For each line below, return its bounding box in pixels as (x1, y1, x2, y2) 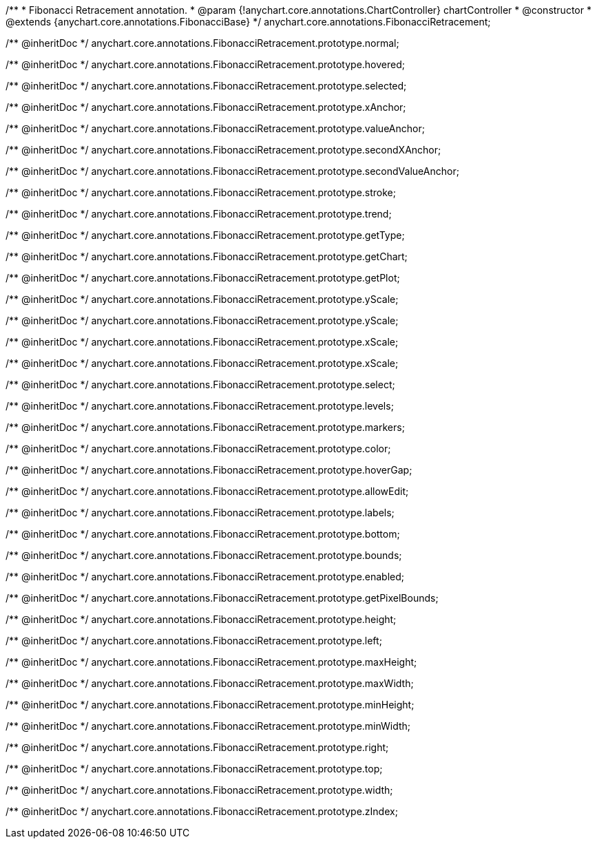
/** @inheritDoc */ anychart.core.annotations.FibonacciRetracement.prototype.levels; (6, 400, 394, 412)
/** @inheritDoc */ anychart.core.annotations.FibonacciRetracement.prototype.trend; (6, 208, 392, 220)
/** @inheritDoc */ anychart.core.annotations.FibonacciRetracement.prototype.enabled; (6, 571, 405, 582)
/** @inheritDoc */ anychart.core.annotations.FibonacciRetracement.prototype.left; (6, 635, 382, 646)
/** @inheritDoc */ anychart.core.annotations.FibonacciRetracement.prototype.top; (6, 763, 383, 774)
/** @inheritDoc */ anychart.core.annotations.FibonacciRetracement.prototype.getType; (6, 229, 405, 241)
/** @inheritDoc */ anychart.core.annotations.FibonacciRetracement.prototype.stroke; (6, 187, 396, 198)
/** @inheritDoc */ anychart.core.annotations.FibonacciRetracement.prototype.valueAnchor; (6, 123, 425, 134)
